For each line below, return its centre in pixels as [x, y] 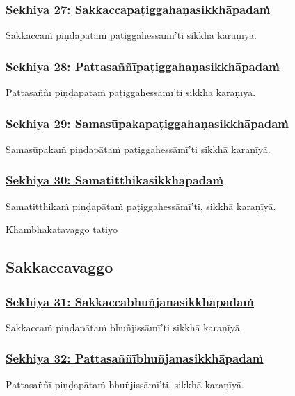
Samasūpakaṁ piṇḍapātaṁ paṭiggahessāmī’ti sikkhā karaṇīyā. [138, 149]
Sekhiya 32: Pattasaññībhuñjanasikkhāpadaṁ [135, 358]
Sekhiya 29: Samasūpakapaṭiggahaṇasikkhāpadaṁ [147, 123]
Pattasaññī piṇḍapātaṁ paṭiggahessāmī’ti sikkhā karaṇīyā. [131, 92]
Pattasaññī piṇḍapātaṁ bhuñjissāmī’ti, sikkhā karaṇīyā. [125, 384]
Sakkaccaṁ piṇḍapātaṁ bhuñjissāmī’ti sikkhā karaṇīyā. [124, 327]
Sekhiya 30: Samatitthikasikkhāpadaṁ [115, 180]
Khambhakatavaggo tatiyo [62, 229]
